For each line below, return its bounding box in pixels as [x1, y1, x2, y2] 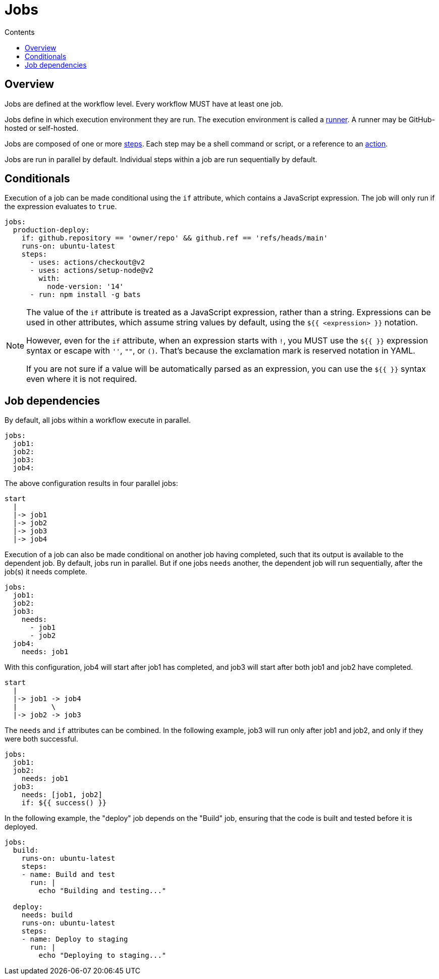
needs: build [21, 911, 73, 919]
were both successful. [5, 735, 78, 744]
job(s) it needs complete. [5, 567, 87, 576]
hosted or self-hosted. [5, 123, 79, 132]
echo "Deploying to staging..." [38, 951, 167, 960]
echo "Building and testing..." [38, 887, 167, 895]
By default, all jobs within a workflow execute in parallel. [5, 416, 191, 425]
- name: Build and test [21, 870, 116, 879]
